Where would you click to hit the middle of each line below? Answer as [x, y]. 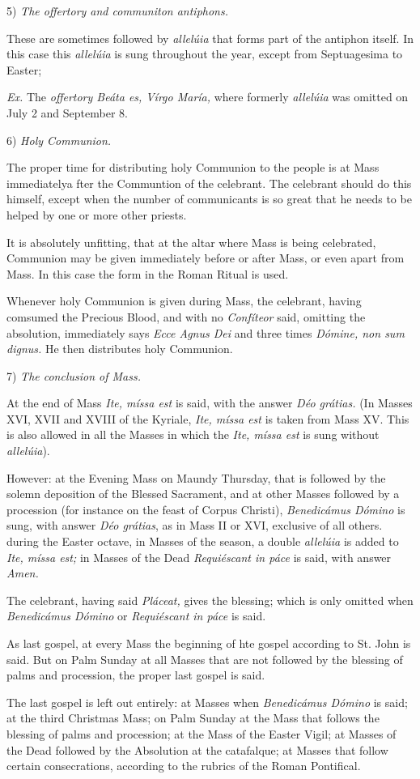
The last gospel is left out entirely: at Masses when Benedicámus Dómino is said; [207, 702]
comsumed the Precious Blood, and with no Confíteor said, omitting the [186, 316]
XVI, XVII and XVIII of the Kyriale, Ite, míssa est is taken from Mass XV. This [208, 418]
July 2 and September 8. [67, 112]
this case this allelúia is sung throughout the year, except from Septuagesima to [205, 54]
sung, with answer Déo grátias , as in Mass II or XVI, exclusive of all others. [195, 525]
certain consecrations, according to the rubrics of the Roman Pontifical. [184, 766]
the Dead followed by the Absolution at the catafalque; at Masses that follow [197, 749]
